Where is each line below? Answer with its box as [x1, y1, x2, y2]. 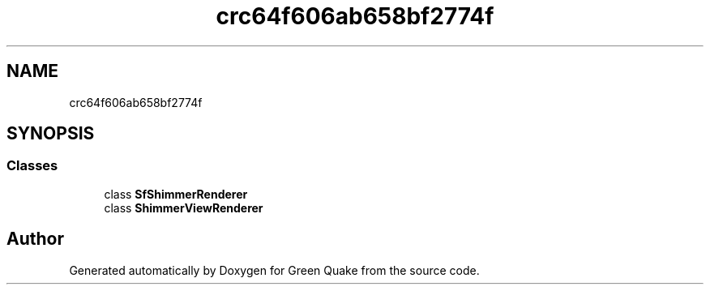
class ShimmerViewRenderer [104, 200, 263, 215]
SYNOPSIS [6, 123, 95, 144]
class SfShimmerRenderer [104, 186, 248, 201]
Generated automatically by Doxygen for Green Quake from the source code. [69, 263, 480, 277]
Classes [6, 157, 58, 174]
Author [6, 229, 64, 250]
